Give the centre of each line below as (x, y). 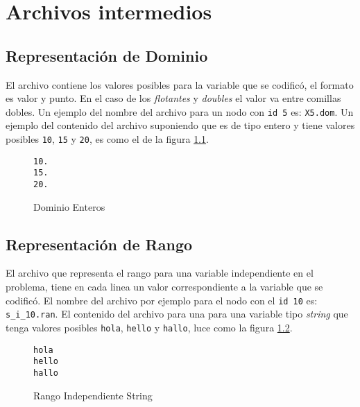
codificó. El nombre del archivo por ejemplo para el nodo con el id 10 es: (162, 300)
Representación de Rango (99, 244)
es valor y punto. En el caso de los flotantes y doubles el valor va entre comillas (173, 98)
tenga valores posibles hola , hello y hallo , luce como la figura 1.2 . (149, 327)
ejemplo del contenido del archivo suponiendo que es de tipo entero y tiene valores (180, 125)
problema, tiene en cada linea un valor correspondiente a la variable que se (164, 287)
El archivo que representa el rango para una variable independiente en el (160, 273)
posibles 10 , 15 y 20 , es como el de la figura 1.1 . (107, 139)
